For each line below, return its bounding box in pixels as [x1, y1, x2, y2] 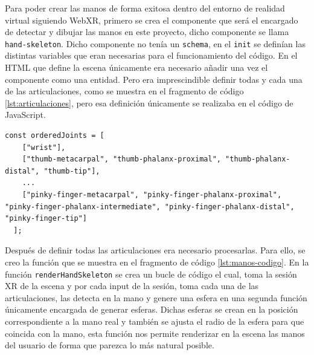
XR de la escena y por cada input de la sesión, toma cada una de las [5, 279, 259, 292]
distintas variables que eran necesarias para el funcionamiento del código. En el [5, 49, 298, 62]
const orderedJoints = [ [5, 131, 104, 140]
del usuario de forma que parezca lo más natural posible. [5, 339, 214, 351]
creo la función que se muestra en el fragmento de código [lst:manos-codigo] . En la [5, 255, 309, 268]
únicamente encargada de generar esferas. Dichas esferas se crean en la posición [5, 303, 298, 316]
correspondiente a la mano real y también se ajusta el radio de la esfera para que [5, 314, 304, 327]
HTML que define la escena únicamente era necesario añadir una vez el [5, 61, 268, 74]
